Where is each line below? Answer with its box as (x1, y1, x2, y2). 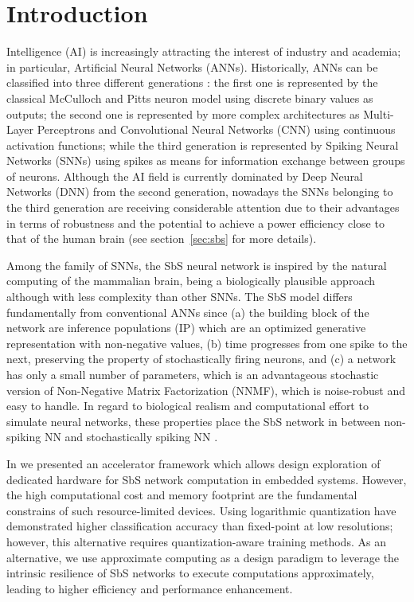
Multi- (363, 105, 394, 122)
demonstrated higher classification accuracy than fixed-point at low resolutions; (6, 518, 393, 534)
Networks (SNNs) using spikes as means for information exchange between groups (6, 152, 405, 169)
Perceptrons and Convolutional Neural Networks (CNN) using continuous (37, 121, 396, 138)
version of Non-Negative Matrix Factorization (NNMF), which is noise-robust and (6, 381, 405, 398)
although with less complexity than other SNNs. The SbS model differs (6, 288, 353, 305)
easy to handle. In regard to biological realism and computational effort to (6, 397, 369, 414)
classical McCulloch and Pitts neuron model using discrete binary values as (6, 89, 373, 106)
